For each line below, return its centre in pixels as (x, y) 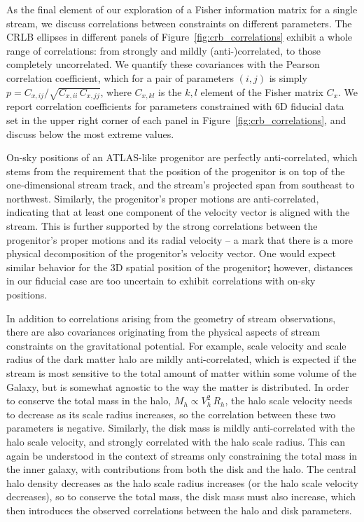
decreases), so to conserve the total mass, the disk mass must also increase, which (181, 496)
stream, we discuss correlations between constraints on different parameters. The (179, 23)
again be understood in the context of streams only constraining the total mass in (182, 455)
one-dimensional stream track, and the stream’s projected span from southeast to (181, 185)
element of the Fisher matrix (262, 91)
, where (116, 91)
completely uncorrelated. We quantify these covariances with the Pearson (163, 64)
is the (170, 91)
